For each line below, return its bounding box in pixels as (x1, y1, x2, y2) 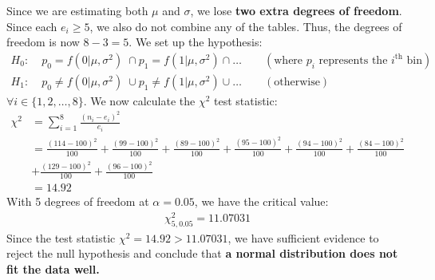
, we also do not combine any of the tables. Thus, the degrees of (89, 18, 402, 34)
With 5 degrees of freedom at (6, 193, 149, 210)
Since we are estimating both (6, 2, 148, 18)
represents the (318, 54, 388, 66)
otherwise (274, 76, 320, 88)
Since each (6, 18, 57, 34)
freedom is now (6, 34, 80, 50)
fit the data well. (6, 261, 100, 277)
